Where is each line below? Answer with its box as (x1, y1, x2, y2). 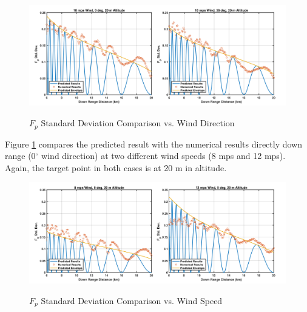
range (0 (5, 149, 36, 162)
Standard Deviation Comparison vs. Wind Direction (41, 117, 235, 129)
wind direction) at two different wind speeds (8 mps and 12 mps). (41, 149, 286, 162)
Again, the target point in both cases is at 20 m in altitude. (5, 161, 227, 174)
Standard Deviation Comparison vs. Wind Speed (41, 294, 223, 307)
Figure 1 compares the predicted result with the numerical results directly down (5, 137, 302, 150)
